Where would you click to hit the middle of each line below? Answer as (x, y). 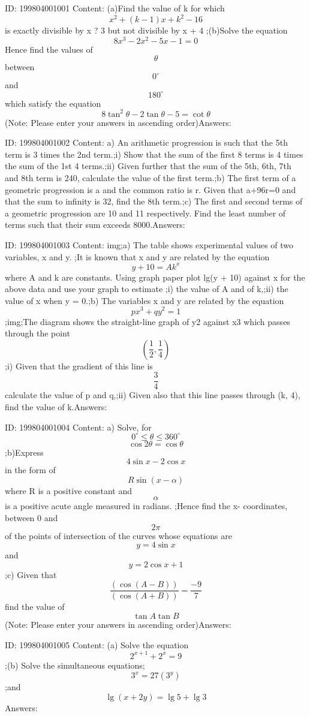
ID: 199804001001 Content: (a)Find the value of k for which (115, 8)
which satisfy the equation (53, 103)
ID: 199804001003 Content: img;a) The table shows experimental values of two (149, 244)
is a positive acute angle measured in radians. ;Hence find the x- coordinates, (146, 506)
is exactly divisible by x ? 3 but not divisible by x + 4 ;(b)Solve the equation (146, 30)
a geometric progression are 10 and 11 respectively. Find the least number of (145, 213)
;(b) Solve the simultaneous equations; (75, 665)
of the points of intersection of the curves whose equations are (118, 535)
